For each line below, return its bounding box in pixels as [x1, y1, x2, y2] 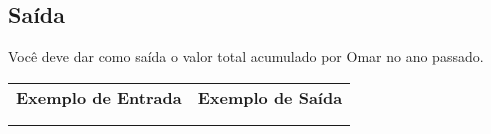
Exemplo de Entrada [16, 85, 182, 109]
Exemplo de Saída [197, 85, 343, 109]
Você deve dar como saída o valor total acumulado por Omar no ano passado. [8, 46, 484, 67]
